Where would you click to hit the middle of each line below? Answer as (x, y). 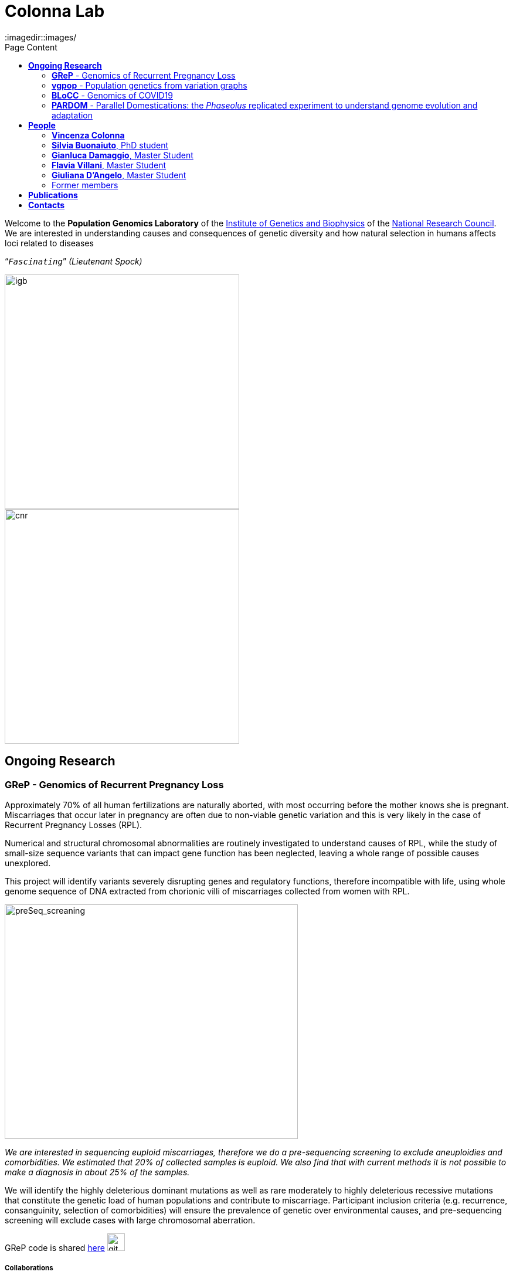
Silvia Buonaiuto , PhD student (110, 145)
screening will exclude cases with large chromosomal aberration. (130, 1220)
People (42, 125)
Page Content (31, 47)
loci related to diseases (49, 243)
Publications (53, 195)
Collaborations (29, 1268)
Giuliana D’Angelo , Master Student (119, 175)
